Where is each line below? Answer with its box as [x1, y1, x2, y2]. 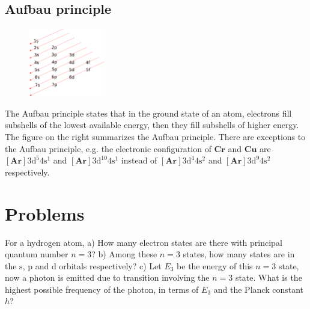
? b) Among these [91, 248, 157, 260]
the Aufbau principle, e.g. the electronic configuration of [5, 142, 211, 154]
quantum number [5, 248, 68, 260]
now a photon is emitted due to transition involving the [5, 271, 210, 284]
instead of [121, 154, 157, 167]
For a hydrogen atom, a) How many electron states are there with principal [5, 236, 282, 248]
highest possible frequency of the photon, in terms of [5, 283, 199, 295]
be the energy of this [177, 259, 253, 272]
